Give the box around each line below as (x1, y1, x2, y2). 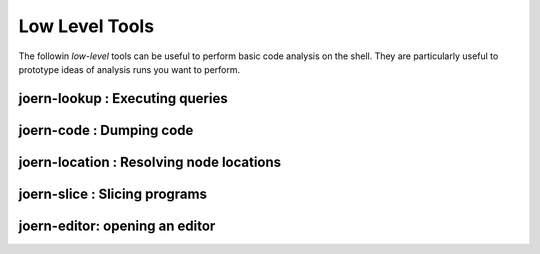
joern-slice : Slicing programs (18, 185, 207, 202)
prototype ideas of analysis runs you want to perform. (18, 63, 241, 75)
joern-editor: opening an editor (18, 217, 216, 234)
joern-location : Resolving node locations (18, 153, 282, 170)
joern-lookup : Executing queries (18, 90, 229, 107)
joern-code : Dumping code (18, 121, 194, 139)
